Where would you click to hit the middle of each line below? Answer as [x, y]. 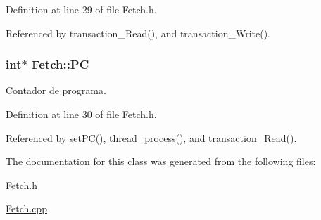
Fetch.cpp [26, 208]
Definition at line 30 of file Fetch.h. [81, 114]
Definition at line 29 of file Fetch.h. [81, 9]
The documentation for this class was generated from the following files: [161, 161]
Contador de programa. [56, 90]
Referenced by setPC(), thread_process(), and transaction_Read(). [151, 137]
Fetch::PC [60, 64]
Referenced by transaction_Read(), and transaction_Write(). [138, 33]
